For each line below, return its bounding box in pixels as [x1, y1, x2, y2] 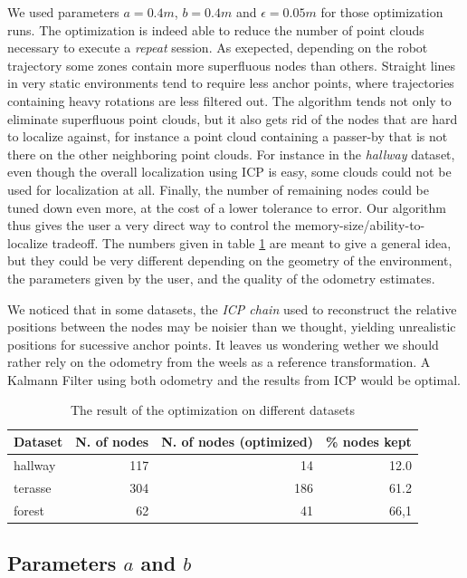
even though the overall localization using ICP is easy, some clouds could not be [7, 162, 452, 181]
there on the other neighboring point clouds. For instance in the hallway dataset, [7, 144, 455, 163]
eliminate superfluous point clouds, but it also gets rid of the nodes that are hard [7, 109, 458, 128]
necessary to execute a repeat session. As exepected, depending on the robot [7, 38, 428, 57]
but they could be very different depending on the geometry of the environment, [7, 251, 453, 270]
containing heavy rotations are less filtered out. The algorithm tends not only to [7, 91, 452, 110]
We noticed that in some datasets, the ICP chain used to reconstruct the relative [7, 299, 457, 318]
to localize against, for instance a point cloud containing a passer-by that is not [7, 127, 448, 146]
